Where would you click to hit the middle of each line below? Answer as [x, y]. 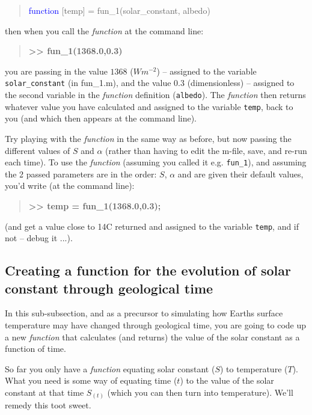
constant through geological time [109, 288]
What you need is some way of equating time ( [91, 380]
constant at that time [44, 392]
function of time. [35, 349]
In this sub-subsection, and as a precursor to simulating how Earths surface [144, 313]
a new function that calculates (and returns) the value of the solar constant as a [152, 337]
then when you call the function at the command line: [104, 30]
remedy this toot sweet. [48, 405]
